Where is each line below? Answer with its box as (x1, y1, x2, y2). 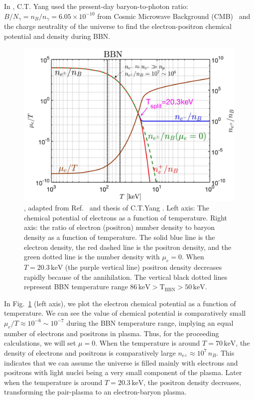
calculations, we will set (4, 338, 76, 348)
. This (216, 347, 235, 358)
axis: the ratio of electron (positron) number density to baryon (24, 222, 215, 232)
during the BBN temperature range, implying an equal (66, 317, 234, 328)
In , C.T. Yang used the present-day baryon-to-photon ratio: (4, 1, 188, 11)
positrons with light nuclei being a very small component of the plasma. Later (4, 367, 242, 378)
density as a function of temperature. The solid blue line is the (24, 232, 215, 242)
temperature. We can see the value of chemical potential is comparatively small (4, 308, 246, 318)
